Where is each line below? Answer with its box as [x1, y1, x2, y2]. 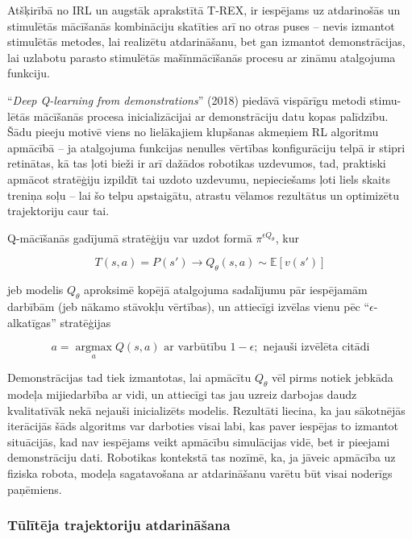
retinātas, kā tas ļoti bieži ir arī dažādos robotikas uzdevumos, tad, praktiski [7, 155, 386, 172]
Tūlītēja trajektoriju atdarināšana [7, 515, 231, 535]
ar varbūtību [164, 342, 227, 354]
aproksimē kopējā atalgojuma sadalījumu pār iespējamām [84, 281, 368, 298]
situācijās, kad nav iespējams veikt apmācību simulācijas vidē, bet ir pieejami [7, 433, 390, 450]
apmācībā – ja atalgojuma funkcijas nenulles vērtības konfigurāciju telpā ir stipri [7, 139, 406, 155]
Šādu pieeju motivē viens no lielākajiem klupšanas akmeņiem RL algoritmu [7, 123, 379, 140]
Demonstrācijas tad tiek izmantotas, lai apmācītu [7, 369, 252, 386]
